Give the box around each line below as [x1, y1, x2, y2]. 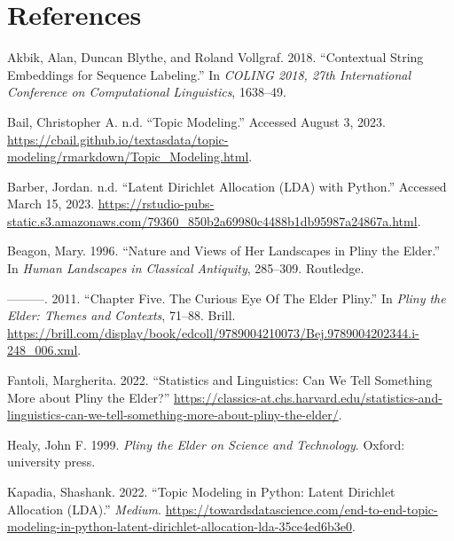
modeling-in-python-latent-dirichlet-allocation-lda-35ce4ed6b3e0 [7, 517, 352, 536]
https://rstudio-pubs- [98, 194, 215, 213]
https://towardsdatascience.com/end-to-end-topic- [165, 499, 438, 518]
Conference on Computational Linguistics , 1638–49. [7, 82, 286, 101]
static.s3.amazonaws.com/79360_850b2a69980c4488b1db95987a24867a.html [7, 211, 418, 230]
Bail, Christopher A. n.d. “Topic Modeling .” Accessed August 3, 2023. [7, 112, 386, 130]
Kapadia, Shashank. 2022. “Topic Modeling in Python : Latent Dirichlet [7, 482, 395, 500]
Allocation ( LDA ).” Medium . [7, 499, 161, 518]
